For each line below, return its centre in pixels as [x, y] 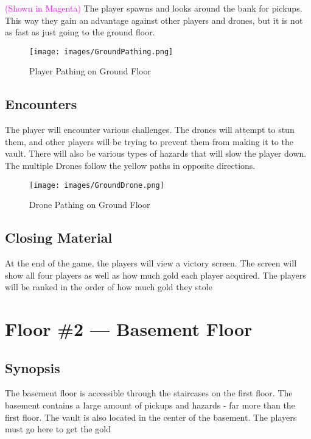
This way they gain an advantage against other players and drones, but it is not [154, 20]
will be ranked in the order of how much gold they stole [109, 287]
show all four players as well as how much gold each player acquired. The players [155, 275]
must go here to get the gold [58, 429]
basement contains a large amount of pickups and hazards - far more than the [150, 405]
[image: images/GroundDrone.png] [97, 185]
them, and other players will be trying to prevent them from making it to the [149, 141]
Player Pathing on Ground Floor [90, 71]
